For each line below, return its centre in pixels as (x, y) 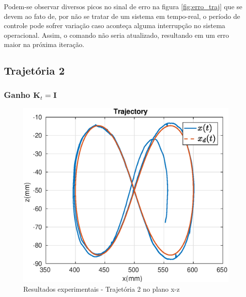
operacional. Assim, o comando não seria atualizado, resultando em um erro (116, 35)
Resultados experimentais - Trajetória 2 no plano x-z (101, 289)
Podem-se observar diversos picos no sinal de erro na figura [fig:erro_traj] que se (123, 6)
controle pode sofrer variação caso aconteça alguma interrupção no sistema (115, 25)
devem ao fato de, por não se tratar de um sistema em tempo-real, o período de (122, 16)
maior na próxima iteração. (44, 44)
